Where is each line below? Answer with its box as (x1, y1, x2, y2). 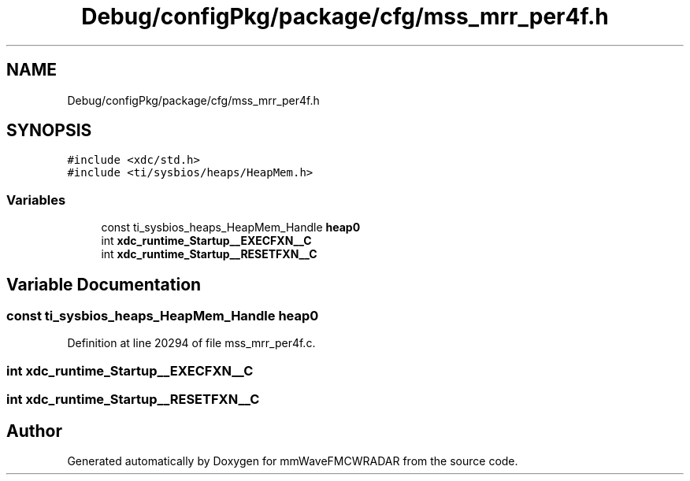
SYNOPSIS (6, 120, 92, 141)
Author (6, 420, 62, 441)
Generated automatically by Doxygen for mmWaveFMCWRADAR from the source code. (67, 454, 518, 468)
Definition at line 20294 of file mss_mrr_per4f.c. (67, 336, 316, 350)
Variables (6, 191, 66, 208)
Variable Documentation (6, 274, 202, 294)
